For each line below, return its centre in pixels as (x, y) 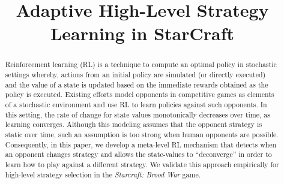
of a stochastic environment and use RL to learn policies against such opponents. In (136, 104)
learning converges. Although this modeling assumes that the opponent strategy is (134, 124)
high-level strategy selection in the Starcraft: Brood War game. (103, 174)
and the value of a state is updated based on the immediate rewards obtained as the (137, 84)
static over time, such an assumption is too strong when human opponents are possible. (142, 134)
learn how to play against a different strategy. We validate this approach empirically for (142, 164)
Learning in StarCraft (142, 33)
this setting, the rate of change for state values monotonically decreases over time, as (137, 114)
